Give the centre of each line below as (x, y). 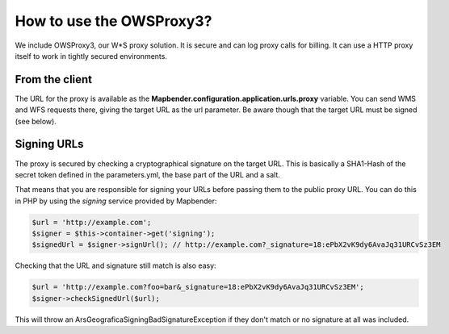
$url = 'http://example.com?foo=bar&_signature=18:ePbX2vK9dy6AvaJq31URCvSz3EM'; (198, 287)
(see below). (36, 121)
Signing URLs (49, 144)
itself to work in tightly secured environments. (91, 56)
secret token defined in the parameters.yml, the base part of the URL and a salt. (147, 174)
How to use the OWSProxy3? (113, 21)
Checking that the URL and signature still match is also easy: (116, 265)
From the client (54, 79)
